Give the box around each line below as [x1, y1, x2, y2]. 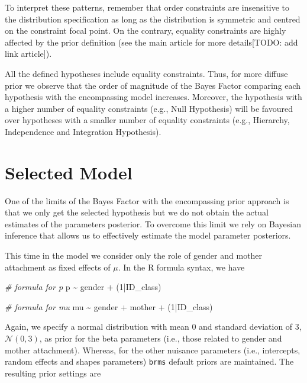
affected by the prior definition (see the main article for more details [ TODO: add [5, 36, 298, 48]
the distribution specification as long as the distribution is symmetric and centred [5, 12, 300, 25]
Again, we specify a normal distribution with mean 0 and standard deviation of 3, [5, 320, 302, 333]
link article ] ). [5, 47, 52, 60]
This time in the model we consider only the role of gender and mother [5, 249, 263, 262]
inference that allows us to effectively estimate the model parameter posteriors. [5, 229, 291, 242]
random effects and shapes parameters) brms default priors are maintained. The [5, 355, 294, 368]
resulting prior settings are [5, 366, 101, 379]
